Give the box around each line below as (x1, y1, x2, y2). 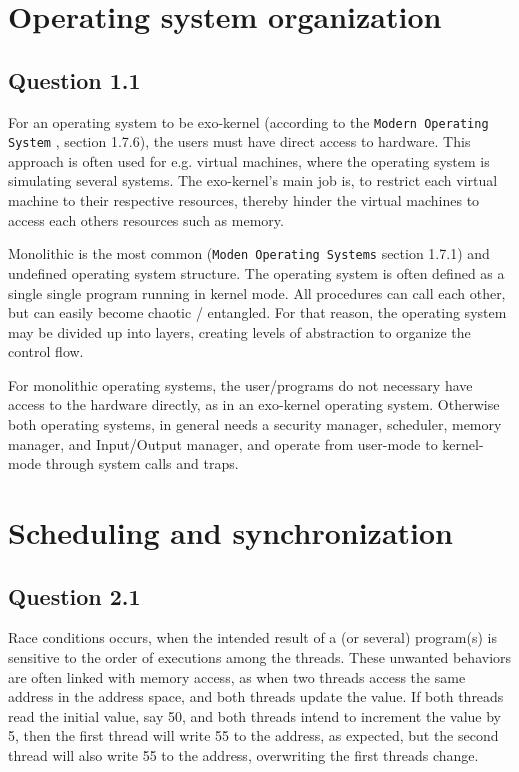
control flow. (8, 341, 84, 362)
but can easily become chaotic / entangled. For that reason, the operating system (8, 302, 507, 323)
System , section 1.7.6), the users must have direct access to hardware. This (8, 131, 471, 152)
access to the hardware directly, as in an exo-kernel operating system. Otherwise (8, 394, 500, 415)
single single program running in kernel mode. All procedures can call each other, (8, 282, 506, 303)
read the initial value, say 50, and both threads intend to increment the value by (8, 705, 502, 726)
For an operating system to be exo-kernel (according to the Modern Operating (8, 111, 489, 132)
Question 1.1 (8, 64, 141, 95)
